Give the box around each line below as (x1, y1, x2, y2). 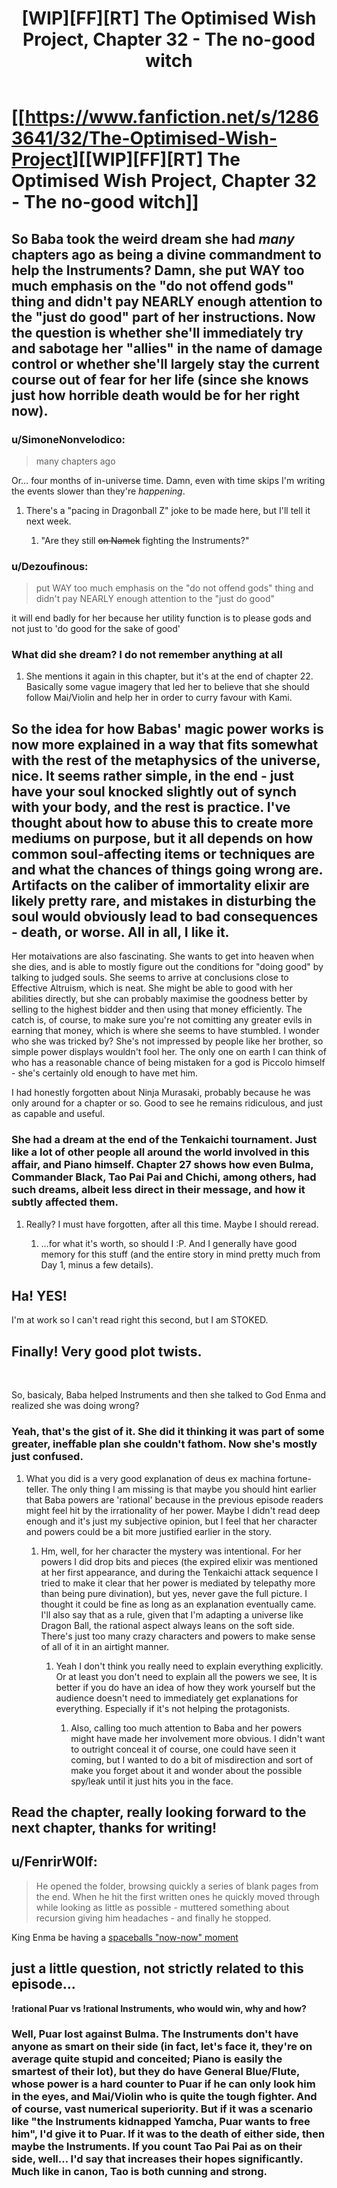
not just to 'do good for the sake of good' (11, 623, 181, 635)
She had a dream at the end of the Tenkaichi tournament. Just (11, 1133, 318, 1147)
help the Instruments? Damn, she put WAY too (11, 262, 305, 279)
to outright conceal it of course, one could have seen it (70, 1743, 297, 1755)
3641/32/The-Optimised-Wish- (11, 127, 278, 150)
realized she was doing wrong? (11, 1400, 140, 1412)
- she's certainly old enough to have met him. (11, 1067, 199, 1079)
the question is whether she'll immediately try (11, 324, 304, 341)
